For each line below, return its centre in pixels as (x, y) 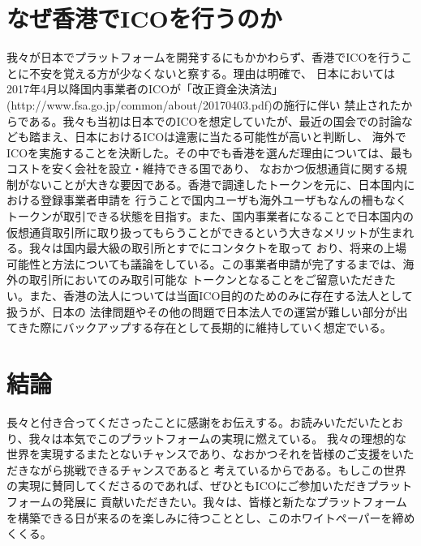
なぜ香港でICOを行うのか (144, 18)
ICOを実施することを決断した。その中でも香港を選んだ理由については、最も (210, 152)
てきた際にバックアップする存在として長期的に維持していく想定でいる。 (199, 327)
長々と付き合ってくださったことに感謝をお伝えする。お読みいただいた (193, 421)
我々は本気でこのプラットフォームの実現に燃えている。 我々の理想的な (217, 438)
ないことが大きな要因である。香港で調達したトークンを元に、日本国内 (216, 184)
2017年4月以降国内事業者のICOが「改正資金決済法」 (145, 89)
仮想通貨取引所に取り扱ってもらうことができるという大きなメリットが (193, 232)
